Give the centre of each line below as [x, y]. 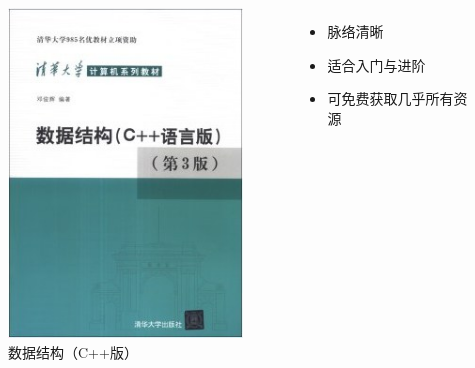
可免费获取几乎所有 [390, 98]
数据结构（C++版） [73, 351]
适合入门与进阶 [376, 64]
